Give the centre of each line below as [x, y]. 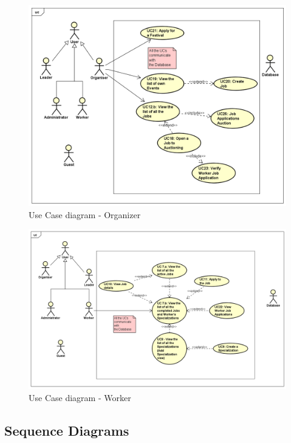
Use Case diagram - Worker [80, 397]
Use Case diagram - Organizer [85, 214]
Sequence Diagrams [67, 430]
